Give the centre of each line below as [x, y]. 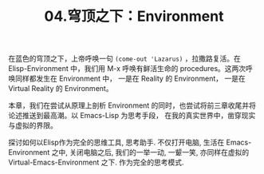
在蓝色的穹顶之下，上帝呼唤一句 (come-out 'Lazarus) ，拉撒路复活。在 [124, 59]
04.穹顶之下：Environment [134, 16]
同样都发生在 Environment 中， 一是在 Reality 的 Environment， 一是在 [130, 79]
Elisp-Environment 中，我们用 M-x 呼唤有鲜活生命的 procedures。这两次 [127, 69]
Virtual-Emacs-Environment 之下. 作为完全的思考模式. [97, 162]
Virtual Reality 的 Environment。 [61, 89]
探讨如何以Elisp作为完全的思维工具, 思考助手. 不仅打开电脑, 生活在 [116, 142]
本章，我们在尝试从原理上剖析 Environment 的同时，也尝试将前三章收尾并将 [132, 105]
